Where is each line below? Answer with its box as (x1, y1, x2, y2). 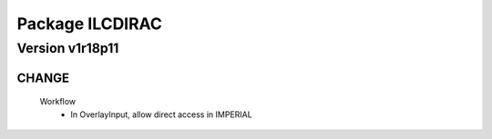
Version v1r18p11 (16, 40, 119, 56)
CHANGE (16, 70, 70, 85)
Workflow (39, 96, 77, 107)
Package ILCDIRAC (16, 14, 163, 34)
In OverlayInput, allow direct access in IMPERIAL (70, 109, 252, 120)
